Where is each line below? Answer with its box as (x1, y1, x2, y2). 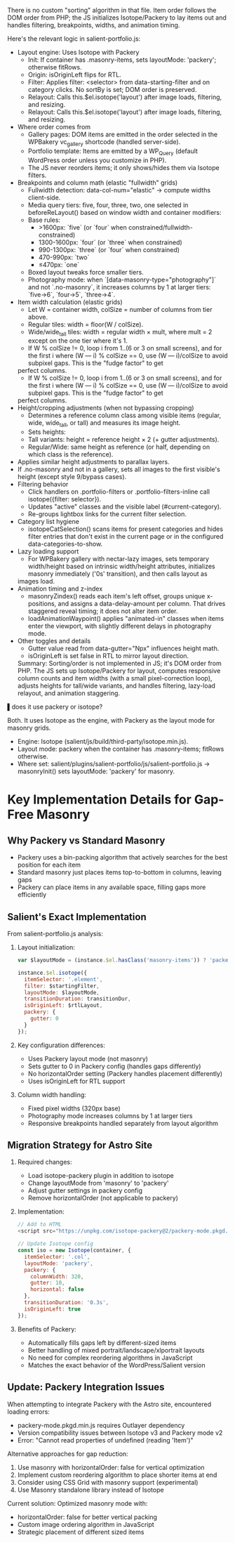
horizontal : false (30, 1286, 84, 1293)
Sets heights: (27, 428, 67, 436)
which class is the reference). (27, 450, 114, 459)
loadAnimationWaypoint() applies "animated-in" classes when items (27, 615, 224, 623)
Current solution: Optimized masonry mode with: (7, 1499, 148, 1507)
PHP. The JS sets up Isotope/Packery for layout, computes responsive (17, 667, 221, 675)
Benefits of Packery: (17, 1325, 77, 1333)
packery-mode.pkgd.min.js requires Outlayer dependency (17, 1421, 185, 1429)
